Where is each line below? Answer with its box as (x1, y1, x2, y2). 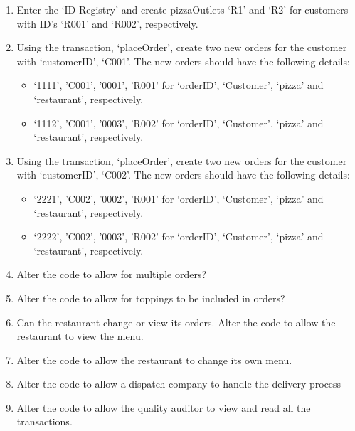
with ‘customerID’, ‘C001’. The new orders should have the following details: (16, 53, 350, 68)
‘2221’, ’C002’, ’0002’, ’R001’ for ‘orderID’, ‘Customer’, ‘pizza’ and (33, 191, 324, 206)
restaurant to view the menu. (16, 329, 144, 344)
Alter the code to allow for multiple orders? (16, 267, 207, 282)
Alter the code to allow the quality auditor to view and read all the (16, 400, 311, 415)
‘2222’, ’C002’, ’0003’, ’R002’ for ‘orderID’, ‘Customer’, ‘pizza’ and (33, 229, 324, 244)
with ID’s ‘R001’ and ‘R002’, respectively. (16, 16, 198, 31)
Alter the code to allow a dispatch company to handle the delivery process (16, 376, 341, 391)
